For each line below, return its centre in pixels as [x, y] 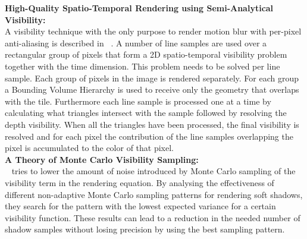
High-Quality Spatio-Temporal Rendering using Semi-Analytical [139, 8]
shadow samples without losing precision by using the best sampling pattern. [145, 229]
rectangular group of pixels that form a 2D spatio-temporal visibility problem [146, 54]
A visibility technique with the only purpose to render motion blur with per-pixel [153, 31]
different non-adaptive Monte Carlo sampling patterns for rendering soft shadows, [154, 194]
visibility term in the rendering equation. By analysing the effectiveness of [140, 182]
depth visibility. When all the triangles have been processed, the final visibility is [152, 124]
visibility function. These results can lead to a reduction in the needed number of [153, 217]
